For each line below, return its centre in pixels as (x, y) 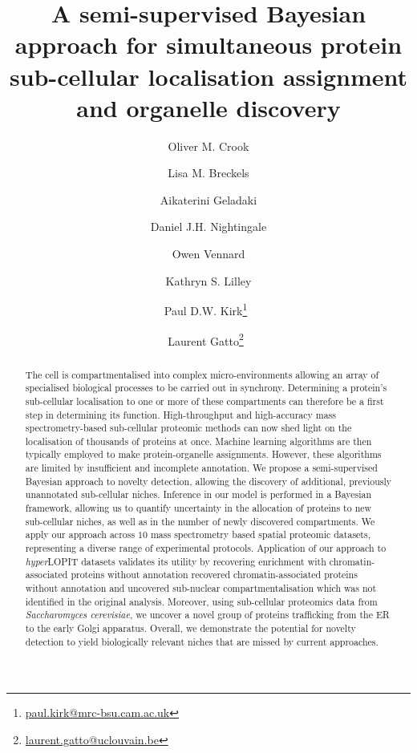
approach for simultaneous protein (208, 45)
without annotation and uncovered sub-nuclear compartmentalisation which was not (201, 588)
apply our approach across (80, 534)
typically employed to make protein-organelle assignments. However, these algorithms (203, 454)
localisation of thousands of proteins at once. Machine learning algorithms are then (198, 441)
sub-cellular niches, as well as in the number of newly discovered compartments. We (200, 521)
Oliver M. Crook (208, 146)
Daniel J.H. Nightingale (208, 227)
